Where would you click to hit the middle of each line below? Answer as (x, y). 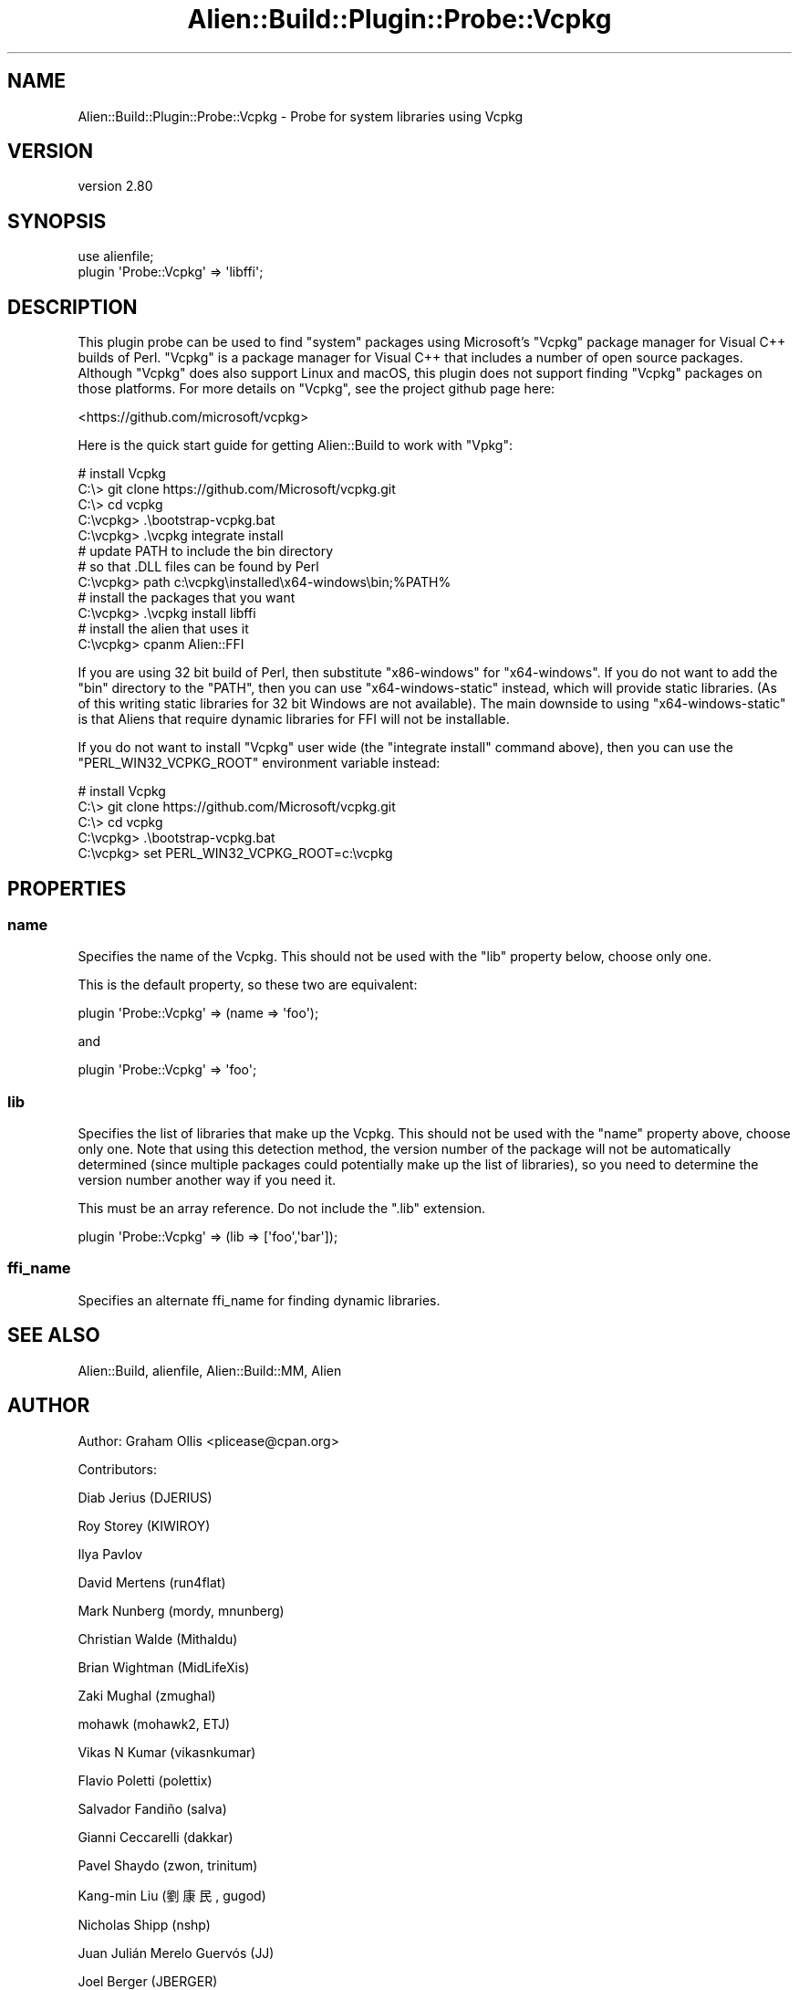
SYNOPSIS (57, 221)
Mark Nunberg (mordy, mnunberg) (181, 1610)
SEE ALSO (54, 1335)
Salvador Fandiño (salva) (152, 1808)
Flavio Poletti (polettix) (145, 1780)
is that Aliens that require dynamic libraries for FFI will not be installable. (294, 719)
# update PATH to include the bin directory (206, 551)
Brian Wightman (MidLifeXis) (164, 1667)
